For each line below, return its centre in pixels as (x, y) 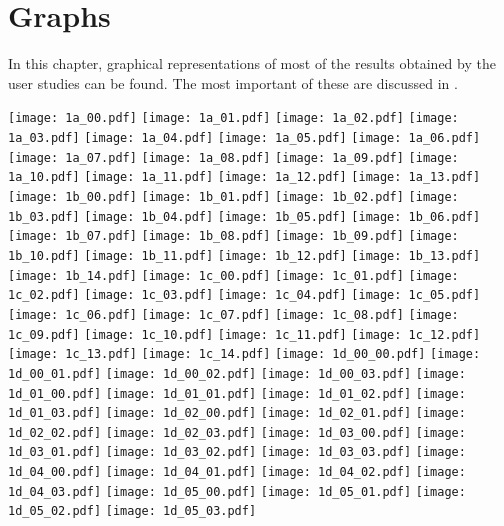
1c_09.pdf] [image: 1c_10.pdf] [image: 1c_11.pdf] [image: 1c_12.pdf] (244, 334)
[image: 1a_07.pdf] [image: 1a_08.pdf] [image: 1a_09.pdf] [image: (233, 157)
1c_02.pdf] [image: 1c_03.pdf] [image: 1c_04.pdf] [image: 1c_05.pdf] (244, 295)
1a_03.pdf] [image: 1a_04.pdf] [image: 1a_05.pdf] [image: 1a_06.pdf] (244, 137)
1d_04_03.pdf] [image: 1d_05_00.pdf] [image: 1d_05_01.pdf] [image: (237, 491)
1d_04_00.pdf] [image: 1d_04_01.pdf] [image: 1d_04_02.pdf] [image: (237, 472)
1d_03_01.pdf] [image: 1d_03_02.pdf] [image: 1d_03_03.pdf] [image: (237, 452)
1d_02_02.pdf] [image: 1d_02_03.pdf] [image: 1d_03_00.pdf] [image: (237, 432)
